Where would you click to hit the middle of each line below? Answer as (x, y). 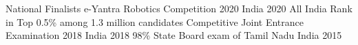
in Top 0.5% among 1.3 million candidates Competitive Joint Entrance (155, 21)
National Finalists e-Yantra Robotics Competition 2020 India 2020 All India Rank (179, 8)
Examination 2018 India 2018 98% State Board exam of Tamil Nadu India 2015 (174, 35)
